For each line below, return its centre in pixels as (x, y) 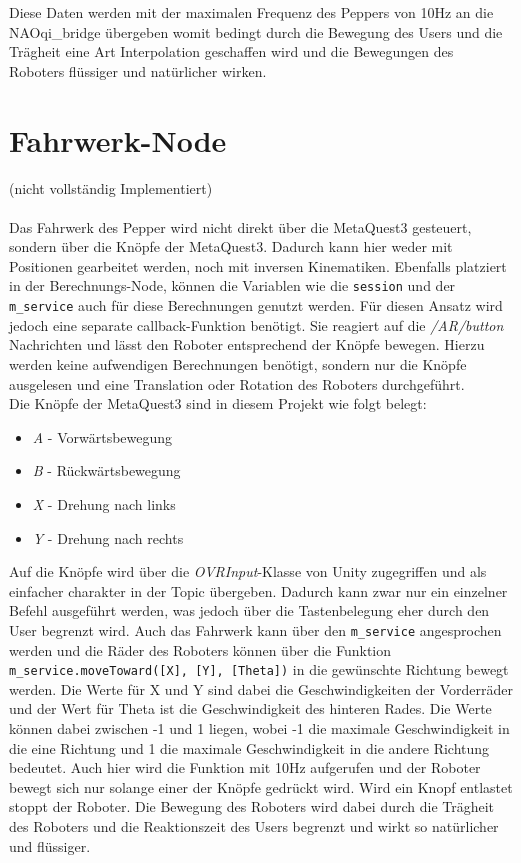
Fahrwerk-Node (118, 139)
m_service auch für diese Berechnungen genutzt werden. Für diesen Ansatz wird (256, 305)
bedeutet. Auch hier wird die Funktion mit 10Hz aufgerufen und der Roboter (245, 767)
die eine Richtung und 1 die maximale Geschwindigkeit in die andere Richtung (249, 747)
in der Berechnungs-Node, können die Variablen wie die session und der (232, 285)
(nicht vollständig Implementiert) (111, 187)
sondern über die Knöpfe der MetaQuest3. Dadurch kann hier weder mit (231, 246)
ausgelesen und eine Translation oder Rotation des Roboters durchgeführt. (237, 383)
